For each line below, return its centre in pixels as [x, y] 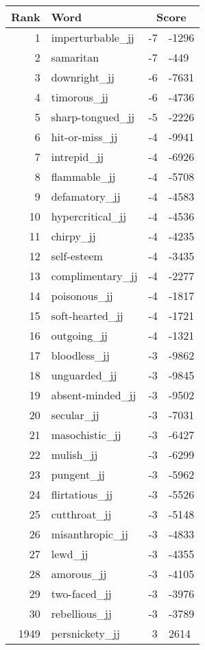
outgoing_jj [79, 335]
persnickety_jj [85, 633]
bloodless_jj [80, 355]
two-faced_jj [81, 593]
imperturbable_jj [93, 37]
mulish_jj [74, 454]
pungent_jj [78, 474]
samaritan [75, 57]
